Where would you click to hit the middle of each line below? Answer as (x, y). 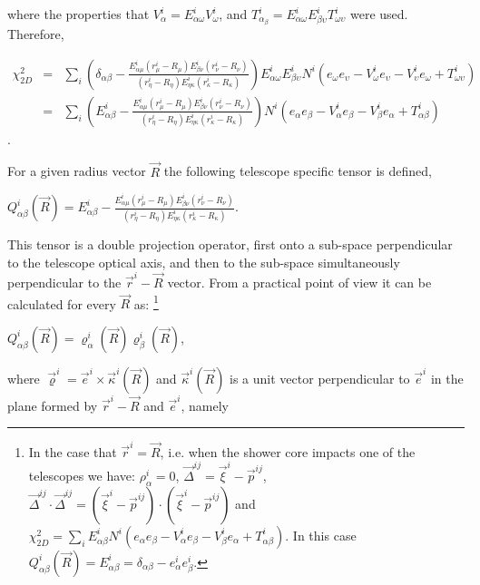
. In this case (321, 535)
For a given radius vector (77, 171)
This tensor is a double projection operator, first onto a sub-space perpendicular (230, 244)
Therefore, (36, 34)
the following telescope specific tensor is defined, (298, 171)
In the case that (73, 451)
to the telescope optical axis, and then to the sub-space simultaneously (204, 262)
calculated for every (62, 303)
